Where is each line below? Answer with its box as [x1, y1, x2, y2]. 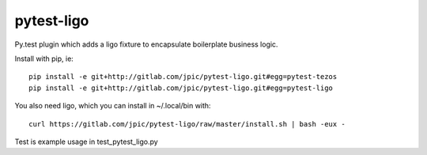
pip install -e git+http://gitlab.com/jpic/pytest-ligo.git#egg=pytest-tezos [28, 72, 338, 81]
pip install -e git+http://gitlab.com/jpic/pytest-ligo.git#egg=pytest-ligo [28, 83, 334, 93]
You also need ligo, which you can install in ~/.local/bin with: [14, 101, 211, 111]
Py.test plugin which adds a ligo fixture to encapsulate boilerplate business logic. [14, 40, 278, 49]
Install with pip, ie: [14, 54, 74, 63]
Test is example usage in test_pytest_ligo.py [14, 137, 158, 146]
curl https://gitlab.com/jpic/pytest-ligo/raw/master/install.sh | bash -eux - [28, 119, 346, 128]
